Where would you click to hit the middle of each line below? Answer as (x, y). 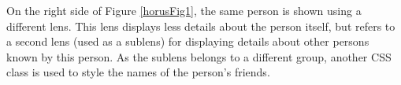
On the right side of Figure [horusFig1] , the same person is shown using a (184, 10)
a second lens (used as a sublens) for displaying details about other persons (188, 41)
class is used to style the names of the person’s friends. (138, 72)
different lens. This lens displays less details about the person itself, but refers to (201, 26)
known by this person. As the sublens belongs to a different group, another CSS (199, 56)
